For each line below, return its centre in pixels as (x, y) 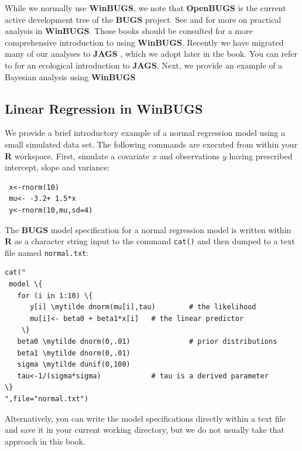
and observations (190, 156)
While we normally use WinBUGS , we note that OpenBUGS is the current (145, 8)
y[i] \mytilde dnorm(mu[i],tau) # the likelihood (143, 307)
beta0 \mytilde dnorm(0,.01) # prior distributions (147, 341)
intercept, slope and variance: (57, 167)
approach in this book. (45, 441)
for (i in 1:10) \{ (55, 295)
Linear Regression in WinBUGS (104, 108)
